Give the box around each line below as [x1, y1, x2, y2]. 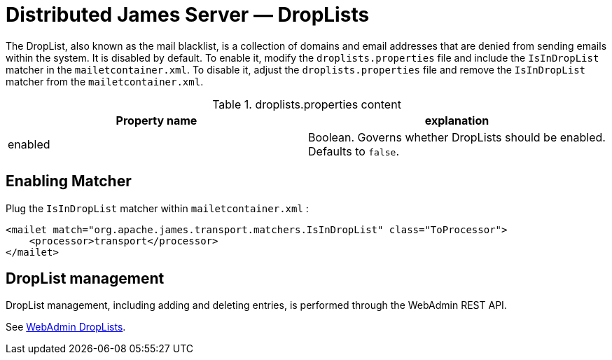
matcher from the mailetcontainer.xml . [6, 75, 204, 88]
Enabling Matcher [6, 172, 132, 191]
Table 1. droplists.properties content [212, 97, 401, 111]
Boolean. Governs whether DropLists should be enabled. [308, 130, 606, 144]
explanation [424, 113, 489, 127]
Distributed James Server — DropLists [6, 3, 370, 27]
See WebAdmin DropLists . [6, 321, 126, 333]
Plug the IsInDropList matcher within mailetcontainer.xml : [6, 202, 309, 214]
